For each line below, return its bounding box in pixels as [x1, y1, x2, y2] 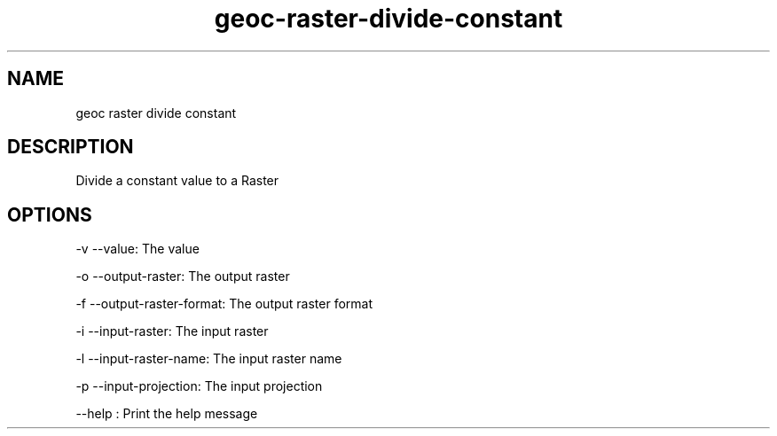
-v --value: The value [75, 241, 200, 257]
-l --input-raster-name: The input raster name [75, 351, 342, 367]
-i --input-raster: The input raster [75, 323, 269, 339]
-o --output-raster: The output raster [75, 269, 290, 284]
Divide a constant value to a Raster [75, 173, 279, 189]
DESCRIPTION [7, 136, 134, 159]
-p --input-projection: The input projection [75, 378, 323, 394]
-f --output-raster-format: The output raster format [75, 296, 373, 312]
